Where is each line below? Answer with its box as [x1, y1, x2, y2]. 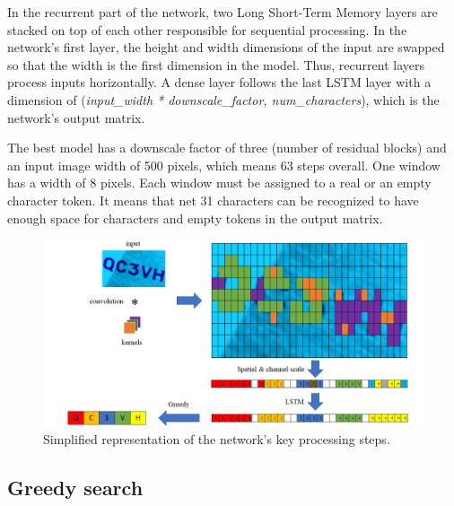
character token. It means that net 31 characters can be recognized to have [7, 190, 419, 209]
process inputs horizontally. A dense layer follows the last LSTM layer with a [7, 73, 432, 92]
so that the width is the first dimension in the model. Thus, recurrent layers [7, 55, 424, 74]
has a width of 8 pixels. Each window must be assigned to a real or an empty [7, 173, 432, 192]
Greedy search [7, 474, 144, 502]
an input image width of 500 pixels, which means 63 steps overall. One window [7, 155, 441, 174]
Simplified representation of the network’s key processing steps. [43, 430, 390, 449]
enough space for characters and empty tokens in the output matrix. [7, 208, 383, 227]
